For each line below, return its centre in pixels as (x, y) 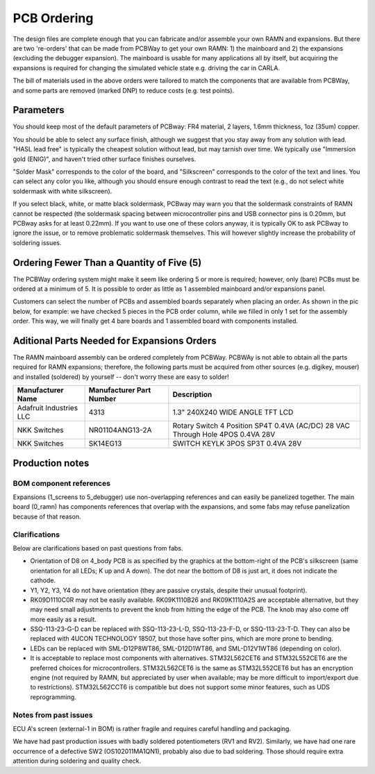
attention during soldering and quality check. (77, 761)
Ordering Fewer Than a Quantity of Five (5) (107, 263)
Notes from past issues (53, 715)
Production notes (51, 463)
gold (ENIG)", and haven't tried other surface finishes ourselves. (105, 159)
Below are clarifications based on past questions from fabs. (98, 548)
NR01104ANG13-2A (120, 430)
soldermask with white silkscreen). (62, 191)
